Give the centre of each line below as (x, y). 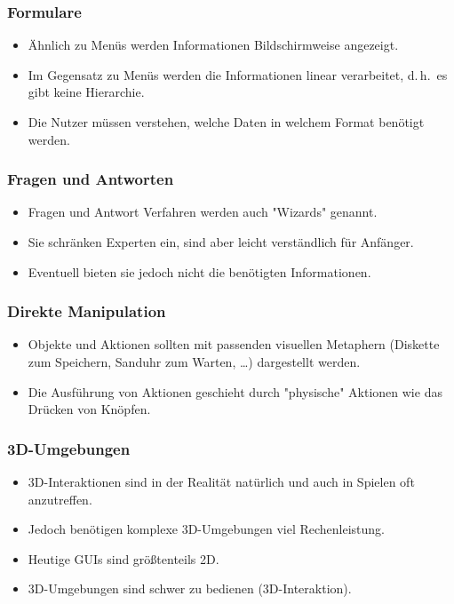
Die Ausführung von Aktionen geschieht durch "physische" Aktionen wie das (235, 391)
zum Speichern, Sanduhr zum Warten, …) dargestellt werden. (194, 362)
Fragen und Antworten (91, 179)
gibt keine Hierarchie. (86, 92)
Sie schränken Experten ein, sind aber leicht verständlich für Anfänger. (221, 242)
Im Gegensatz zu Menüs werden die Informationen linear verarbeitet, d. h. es (238, 74)
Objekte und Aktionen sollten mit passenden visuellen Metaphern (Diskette (234, 344)
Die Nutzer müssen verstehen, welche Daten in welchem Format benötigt (226, 122)
